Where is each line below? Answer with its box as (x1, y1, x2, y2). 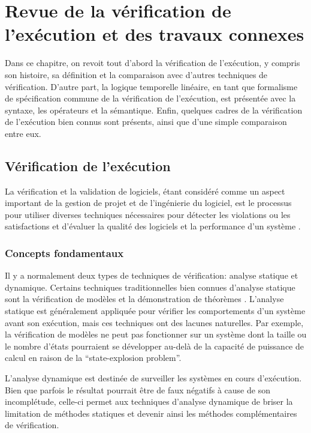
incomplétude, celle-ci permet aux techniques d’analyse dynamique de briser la (5, 395, 293, 408)
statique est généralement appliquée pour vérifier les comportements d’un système (5, 304, 306, 317)
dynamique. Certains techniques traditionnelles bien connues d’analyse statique (5, 280, 295, 293)
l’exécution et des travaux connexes (5, 22, 304, 46)
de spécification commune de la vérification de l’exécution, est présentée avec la (5, 92, 296, 104)
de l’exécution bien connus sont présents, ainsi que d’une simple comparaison (5, 115, 287, 128)
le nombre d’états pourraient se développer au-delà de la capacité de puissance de (5, 339, 304, 352)
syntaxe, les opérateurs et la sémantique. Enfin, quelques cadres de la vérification (5, 103, 303, 116)
